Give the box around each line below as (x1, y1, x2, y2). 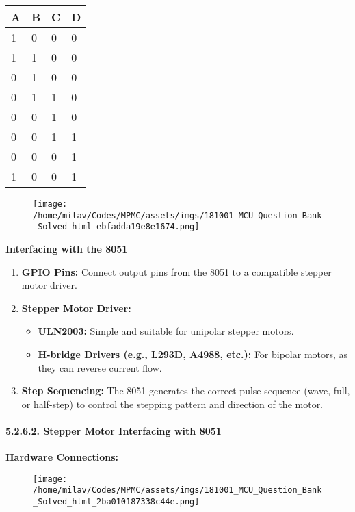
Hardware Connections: (5, 450, 119, 464)
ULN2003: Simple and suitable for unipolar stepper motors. (38, 324, 294, 338)
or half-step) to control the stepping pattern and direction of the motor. (21, 396, 324, 411)
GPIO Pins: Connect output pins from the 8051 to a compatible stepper (21, 264, 332, 279)
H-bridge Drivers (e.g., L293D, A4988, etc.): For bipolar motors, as (38, 346, 348, 361)
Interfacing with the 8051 (5, 241, 128, 255)
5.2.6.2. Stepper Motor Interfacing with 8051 (5, 423, 222, 437)
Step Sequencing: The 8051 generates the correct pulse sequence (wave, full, (21, 383, 350, 398)
